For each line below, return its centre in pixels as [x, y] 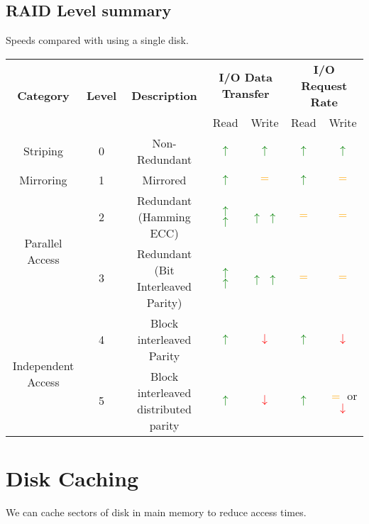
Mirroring [43, 179]
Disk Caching [72, 478]
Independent [43, 366]
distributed [164, 408]
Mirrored [164, 179]
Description [164, 96]
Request [324, 85]
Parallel [43, 243]
